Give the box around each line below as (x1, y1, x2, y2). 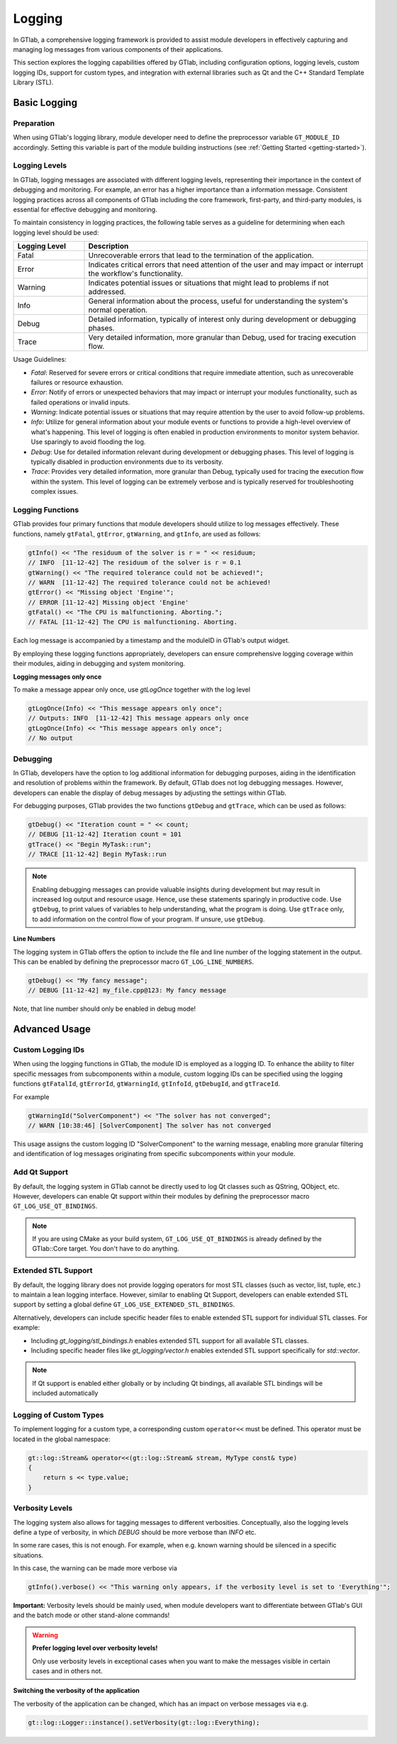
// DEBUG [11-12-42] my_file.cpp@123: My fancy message (28, 987, 227, 994)
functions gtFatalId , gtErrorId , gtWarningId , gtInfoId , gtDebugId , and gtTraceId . (13, 1079, 280, 1088)
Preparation (13, 118, 55, 128)
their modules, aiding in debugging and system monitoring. (13, 660, 186, 668)
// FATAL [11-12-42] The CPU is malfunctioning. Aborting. (28, 618, 237, 626)
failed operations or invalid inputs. (30, 398, 130, 406)
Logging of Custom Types (13, 1410, 104, 1420)
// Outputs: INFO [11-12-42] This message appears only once (28, 714, 249, 723)
